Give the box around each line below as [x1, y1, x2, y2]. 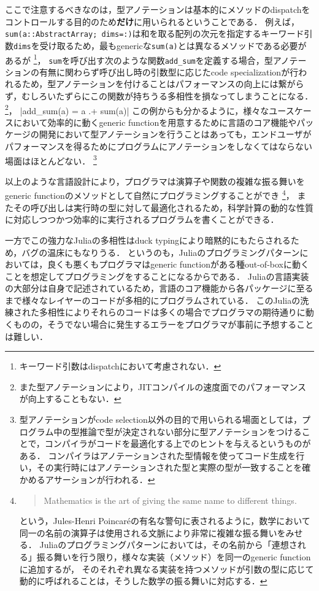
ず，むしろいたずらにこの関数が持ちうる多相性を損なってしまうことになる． [5, 90, 313, 102]
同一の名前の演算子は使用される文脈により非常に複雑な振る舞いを [19, 526, 286, 539]
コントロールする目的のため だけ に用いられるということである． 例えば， [5, 15, 300, 28]
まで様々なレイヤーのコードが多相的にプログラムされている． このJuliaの [5, 293, 301, 306]
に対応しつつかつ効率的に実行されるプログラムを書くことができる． [5, 213, 279, 226]
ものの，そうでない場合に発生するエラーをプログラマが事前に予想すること [13, 318, 314, 331]
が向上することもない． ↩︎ [19, 392, 121, 405]
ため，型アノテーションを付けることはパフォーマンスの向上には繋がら [21, 77, 304, 90]
